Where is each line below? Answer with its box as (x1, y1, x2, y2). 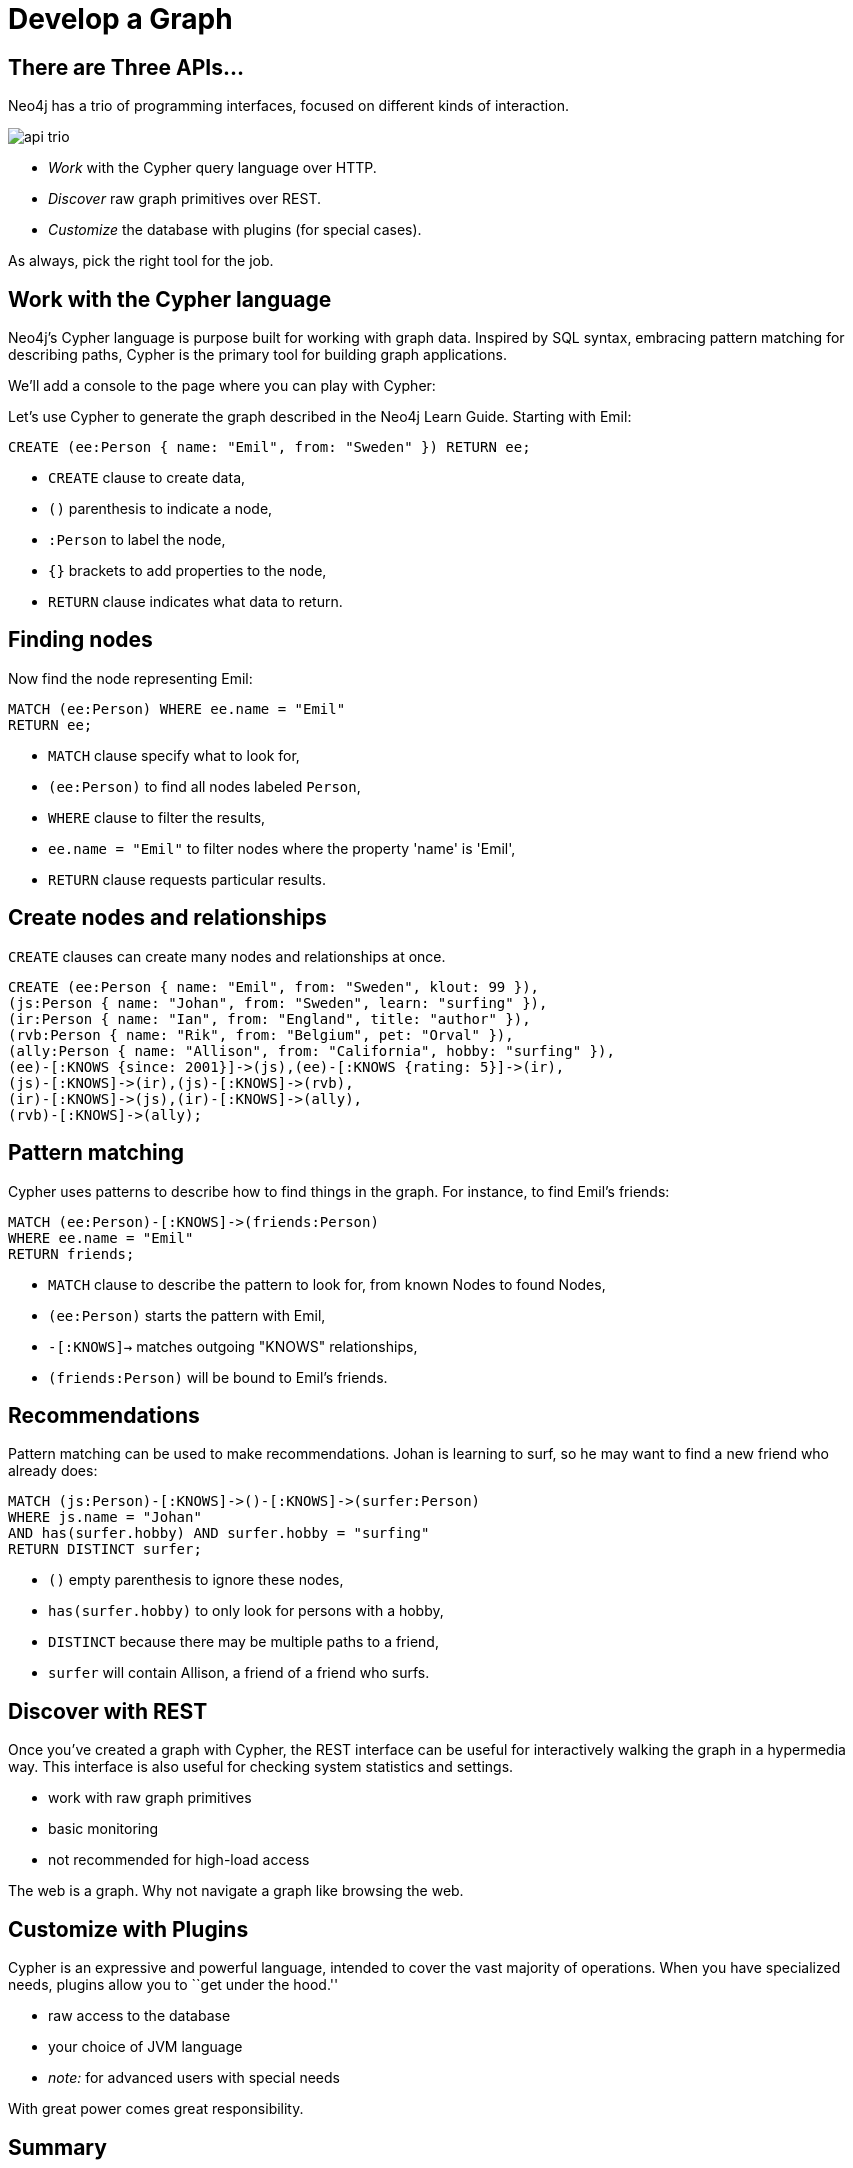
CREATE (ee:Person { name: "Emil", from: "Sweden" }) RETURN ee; (8, 439, 531, 456)
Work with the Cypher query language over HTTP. (48, 159, 377, 177)
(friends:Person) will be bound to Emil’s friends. (48, 1368, 388, 1386)
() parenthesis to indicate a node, (48, 500, 273, 518)
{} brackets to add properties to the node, (48, 562, 327, 580)
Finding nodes (8, 627, 153, 653)
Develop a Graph (8, 2, 233, 36)
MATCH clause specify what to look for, (48, 746, 300, 764)
